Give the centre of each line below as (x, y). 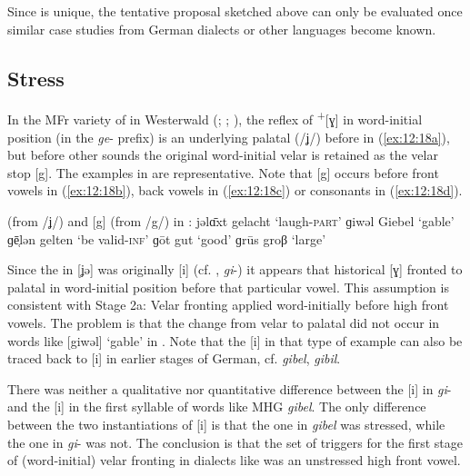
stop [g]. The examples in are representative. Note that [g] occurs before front (223, 172)
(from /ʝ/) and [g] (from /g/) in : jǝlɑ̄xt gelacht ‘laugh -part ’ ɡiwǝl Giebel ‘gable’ (231, 221)
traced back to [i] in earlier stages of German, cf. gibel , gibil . (174, 358)
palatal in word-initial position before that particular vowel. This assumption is (228, 287)
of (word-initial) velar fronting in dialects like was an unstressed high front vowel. (234, 460)
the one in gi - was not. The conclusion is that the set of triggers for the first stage (235, 442)
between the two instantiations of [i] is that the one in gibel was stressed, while (226, 424)
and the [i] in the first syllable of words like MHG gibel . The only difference (217, 407)
